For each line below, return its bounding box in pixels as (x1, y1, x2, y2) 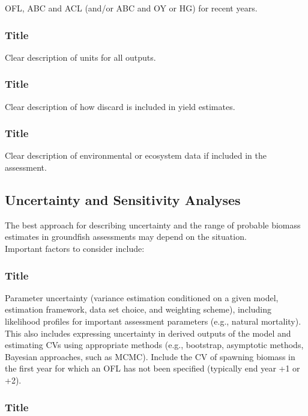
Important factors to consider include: (5, 242, 145, 255)
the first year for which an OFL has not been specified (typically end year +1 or (5, 362, 300, 375)
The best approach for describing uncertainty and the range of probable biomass (5, 218, 301, 231)
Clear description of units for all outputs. (5, 50, 156, 63)
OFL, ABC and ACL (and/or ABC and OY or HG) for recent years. (5, 2, 258, 14)
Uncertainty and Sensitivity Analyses (5, 191, 241, 209)
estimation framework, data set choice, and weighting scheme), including (5, 303, 272, 316)
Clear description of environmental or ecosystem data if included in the (5, 149, 267, 162)
